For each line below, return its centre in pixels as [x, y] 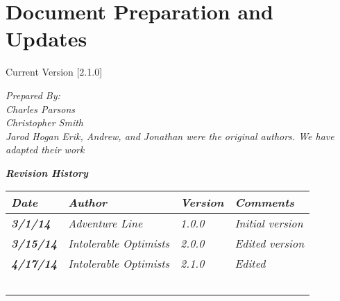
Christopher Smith [44, 122]
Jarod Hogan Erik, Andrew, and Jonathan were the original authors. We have [170, 136]
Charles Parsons [41, 109]
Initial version [269, 223]
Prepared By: [33, 95]
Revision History [47, 172]
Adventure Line [105, 223]
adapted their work [45, 149]
